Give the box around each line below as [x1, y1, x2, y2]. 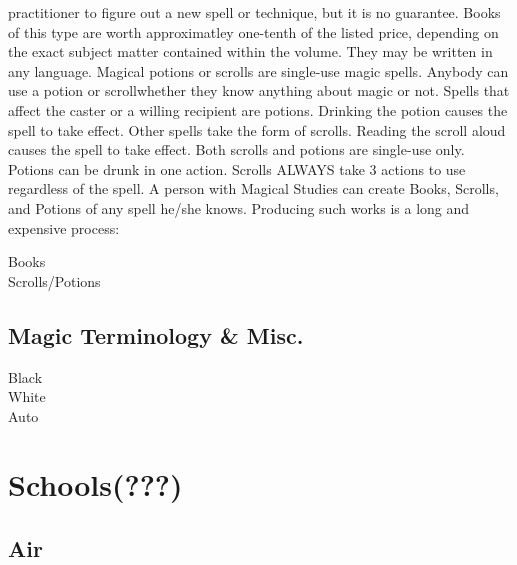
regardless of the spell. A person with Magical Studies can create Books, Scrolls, [8, 178, 499, 199]
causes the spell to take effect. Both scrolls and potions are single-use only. [8, 139, 465, 160]
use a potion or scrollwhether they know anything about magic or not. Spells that [8, 80, 510, 101]
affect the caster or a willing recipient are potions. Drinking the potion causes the [8, 99, 508, 120]
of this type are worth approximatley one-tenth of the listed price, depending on [8, 21, 499, 42]
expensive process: [8, 217, 120, 238]
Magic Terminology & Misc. [8, 319, 304, 350]
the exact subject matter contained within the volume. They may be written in [8, 41, 493, 62]
